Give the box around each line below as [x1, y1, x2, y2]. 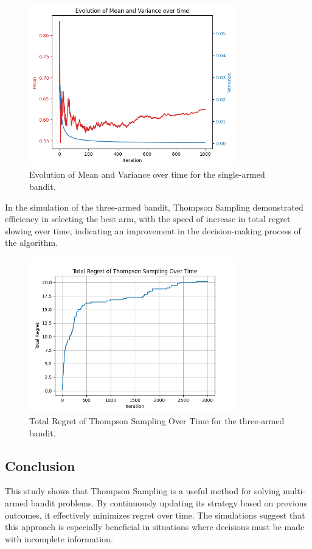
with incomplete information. [5, 532, 113, 545]
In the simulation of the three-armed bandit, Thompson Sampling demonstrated [5, 200, 303, 213]
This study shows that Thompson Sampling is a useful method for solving [5, 484, 280, 497]
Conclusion [5, 456, 75, 475]
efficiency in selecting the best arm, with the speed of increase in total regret [5, 212, 291, 225]
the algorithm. [5, 236, 58, 249]
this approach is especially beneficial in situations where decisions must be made [5, 520, 305, 533]
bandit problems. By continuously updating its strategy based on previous [30, 497, 308, 509]
